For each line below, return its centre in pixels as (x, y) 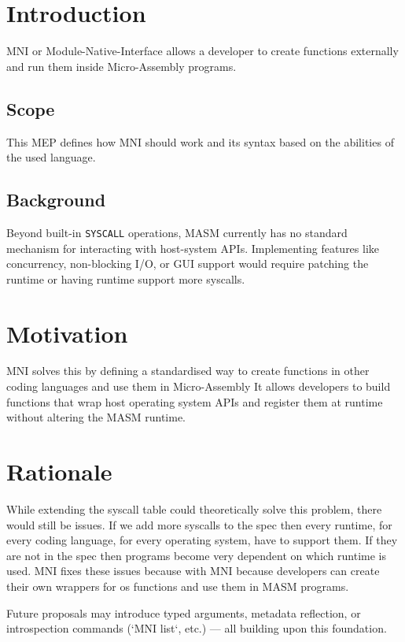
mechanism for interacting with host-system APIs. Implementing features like (193, 248)
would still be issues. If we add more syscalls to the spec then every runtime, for (199, 524)
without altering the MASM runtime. (96, 417)
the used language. (51, 157)
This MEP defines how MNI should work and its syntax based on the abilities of (200, 141)
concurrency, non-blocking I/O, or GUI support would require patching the (188, 263)
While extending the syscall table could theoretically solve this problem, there (194, 508)
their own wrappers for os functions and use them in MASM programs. (178, 586)
